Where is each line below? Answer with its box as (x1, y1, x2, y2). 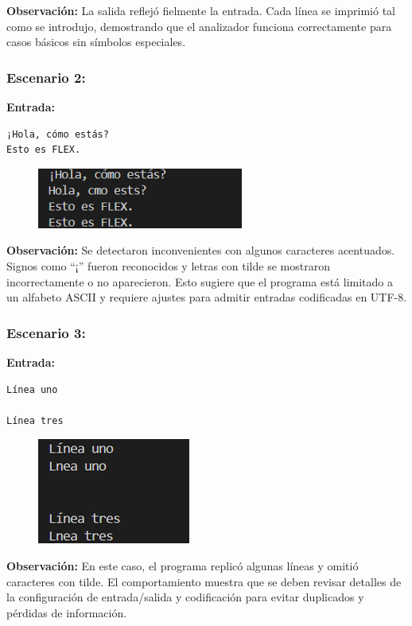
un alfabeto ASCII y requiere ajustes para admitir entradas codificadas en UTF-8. (6, 289, 407, 305)
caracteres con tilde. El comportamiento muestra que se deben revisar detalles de (6, 573, 402, 589)
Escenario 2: (6, 67, 86, 87)
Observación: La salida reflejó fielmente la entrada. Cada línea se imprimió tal (6, 2, 395, 18)
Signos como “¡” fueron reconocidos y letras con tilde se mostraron (6, 257, 330, 274)
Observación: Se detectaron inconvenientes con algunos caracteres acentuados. (6, 242, 395, 259)
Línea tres (6, 414, 64, 426)
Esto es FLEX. (6, 144, 81, 156)
